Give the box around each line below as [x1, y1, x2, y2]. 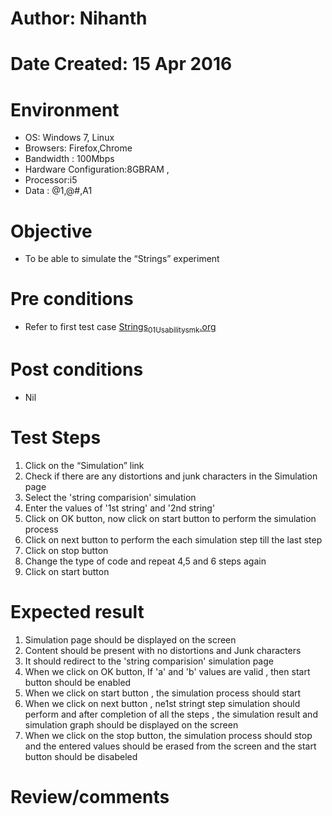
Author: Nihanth [10, 7, 148, 30]
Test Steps [10, 427, 102, 449]
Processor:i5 [24, 174, 78, 186]
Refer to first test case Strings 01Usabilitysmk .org [24, 321, 217, 335]
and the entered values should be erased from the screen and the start [24, 740, 317, 752]
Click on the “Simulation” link [24, 459, 145, 471]
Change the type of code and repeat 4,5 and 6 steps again [24, 555, 267, 567]
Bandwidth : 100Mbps [24, 153, 115, 165]
